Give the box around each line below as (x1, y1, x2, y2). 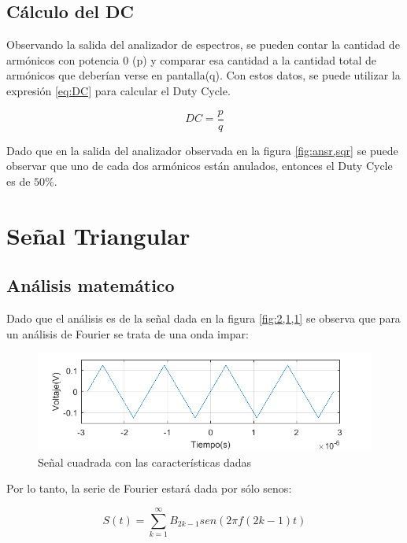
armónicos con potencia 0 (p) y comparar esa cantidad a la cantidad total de (6, 51, 377, 68)
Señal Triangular (6, 219, 191, 251)
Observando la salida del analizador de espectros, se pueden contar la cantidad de (6, 36, 400, 53)
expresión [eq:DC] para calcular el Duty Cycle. (6, 82, 231, 98)
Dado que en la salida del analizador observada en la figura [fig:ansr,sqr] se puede (6, 142, 398, 158)
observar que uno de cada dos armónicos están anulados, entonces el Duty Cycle (6, 157, 393, 174)
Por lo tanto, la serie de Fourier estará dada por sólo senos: (6, 480, 292, 497)
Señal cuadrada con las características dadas (38, 453, 252, 470)
